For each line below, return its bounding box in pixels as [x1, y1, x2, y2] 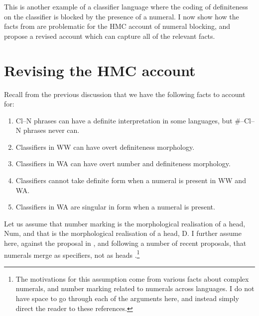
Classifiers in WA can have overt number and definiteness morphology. [15, 158, 231, 169]
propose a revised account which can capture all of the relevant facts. [4, 30, 215, 41]
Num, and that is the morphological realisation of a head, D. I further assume [4, 228, 242, 238]
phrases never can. [23, 125, 80, 135]
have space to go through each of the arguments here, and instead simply [15, 293, 239, 304]
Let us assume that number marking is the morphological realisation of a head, [4, 218, 246, 228]
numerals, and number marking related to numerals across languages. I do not [15, 283, 255, 294]
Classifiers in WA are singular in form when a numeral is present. [15, 202, 215, 212]
